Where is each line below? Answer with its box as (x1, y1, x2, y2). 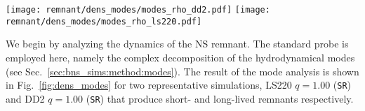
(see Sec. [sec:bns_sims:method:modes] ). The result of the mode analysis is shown (6, 64, 359, 78)
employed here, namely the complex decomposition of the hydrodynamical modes (6, 50, 355, 64)
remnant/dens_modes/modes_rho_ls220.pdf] (6, 16, 202, 27)
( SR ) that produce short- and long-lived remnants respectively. (86, 91, 354, 105)
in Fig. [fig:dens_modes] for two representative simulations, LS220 (6, 77, 292, 92)
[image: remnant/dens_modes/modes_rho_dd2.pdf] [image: (6, 5, 270, 15)
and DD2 (6, 91, 45, 105)
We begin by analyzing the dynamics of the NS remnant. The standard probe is (6, 36, 349, 51)
